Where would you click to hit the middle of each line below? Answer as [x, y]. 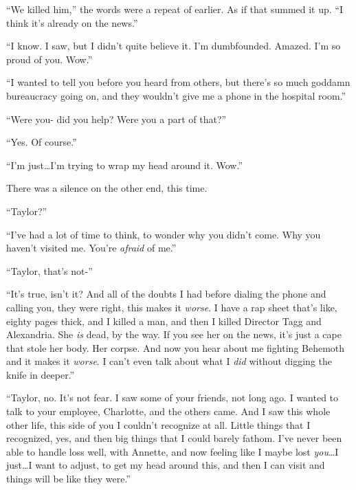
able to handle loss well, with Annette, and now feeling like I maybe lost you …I [173, 451]
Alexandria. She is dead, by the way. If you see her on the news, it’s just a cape [174, 334]
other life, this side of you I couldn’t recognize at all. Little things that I [158, 424]
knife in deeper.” [41, 374]
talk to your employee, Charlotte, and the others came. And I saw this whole [168, 411]
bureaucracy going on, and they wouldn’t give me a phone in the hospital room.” [176, 95]
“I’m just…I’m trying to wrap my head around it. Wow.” [125, 165]
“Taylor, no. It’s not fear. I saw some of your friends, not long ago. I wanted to [173, 398]
